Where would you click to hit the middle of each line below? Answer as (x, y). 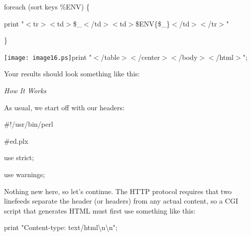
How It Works (25, 91)
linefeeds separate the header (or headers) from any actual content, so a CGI (121, 201)
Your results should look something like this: (72, 74)
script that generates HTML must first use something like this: (100, 210)
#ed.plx (16, 140)
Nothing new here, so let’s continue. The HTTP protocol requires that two (118, 191)
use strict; (19, 157)
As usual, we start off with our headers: (64, 107)
